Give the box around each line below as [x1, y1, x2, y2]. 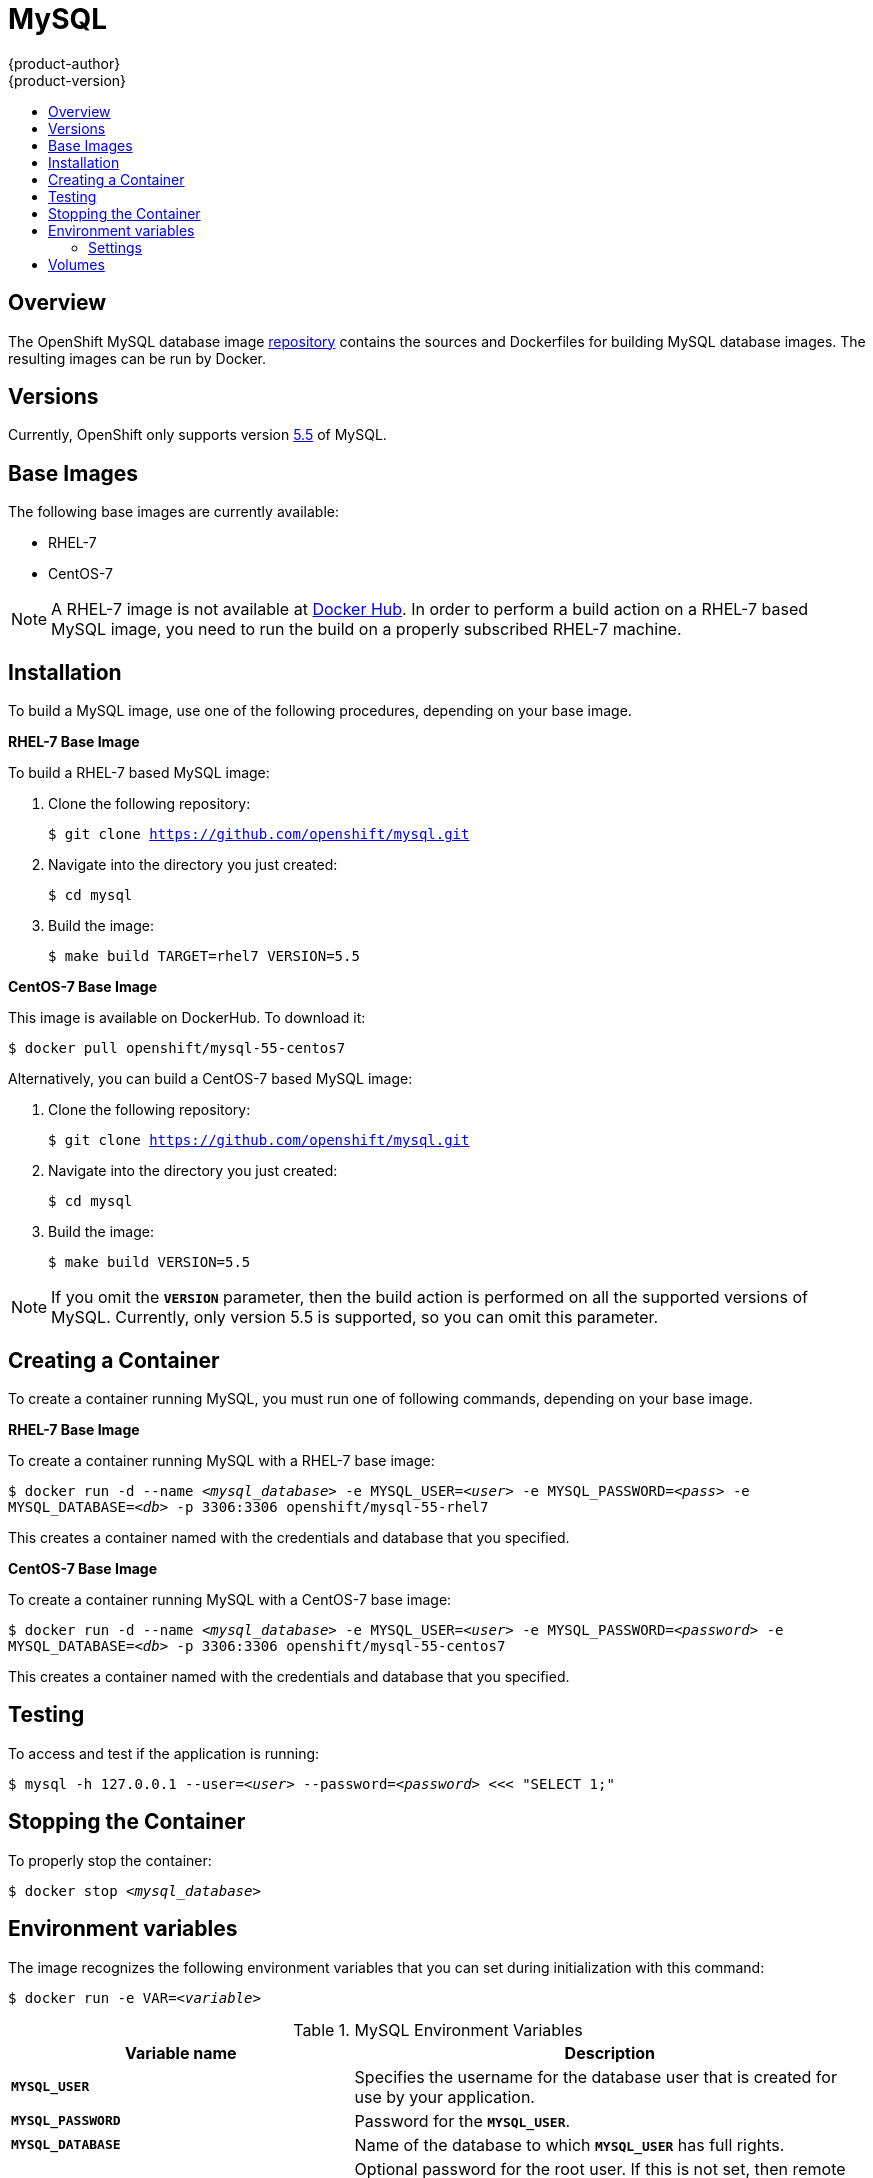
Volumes [48, 255, 105, 273]
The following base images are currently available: [8, 503, 339, 521]
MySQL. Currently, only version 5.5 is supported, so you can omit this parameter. [51, 1307, 659, 1328]
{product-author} [8, 54, 121, 72]
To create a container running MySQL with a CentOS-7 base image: [8, 1590, 452, 1608]
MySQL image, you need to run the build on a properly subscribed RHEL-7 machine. [51, 619, 682, 640]
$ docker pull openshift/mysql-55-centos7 [8, 1040, 346, 1057]
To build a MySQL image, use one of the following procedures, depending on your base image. [8, 702, 632, 720]
